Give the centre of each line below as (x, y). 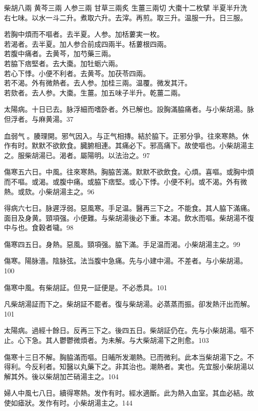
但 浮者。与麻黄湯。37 (39, 119)
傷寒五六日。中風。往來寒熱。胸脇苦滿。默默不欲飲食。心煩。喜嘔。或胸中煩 (129, 172)
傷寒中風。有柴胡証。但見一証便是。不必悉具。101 (86, 287)
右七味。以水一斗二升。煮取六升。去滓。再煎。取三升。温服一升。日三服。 (126, 17)
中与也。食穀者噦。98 (39, 227)
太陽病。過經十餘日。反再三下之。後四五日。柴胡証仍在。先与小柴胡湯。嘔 (126, 330)
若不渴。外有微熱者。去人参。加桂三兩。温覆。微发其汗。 (98, 83)
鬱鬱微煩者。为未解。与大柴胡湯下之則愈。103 (134, 340)
